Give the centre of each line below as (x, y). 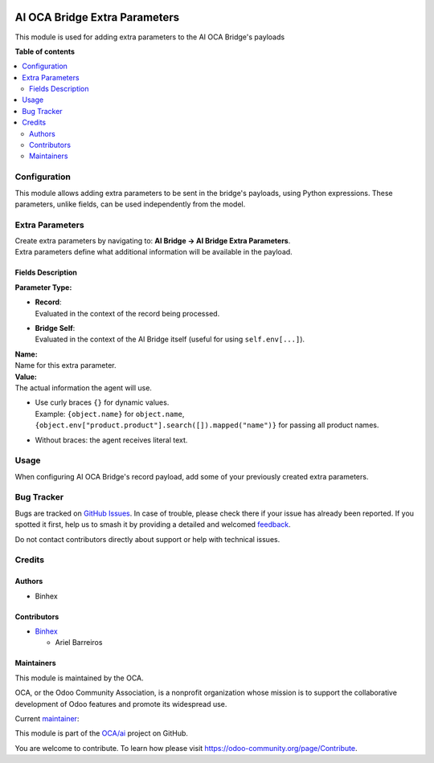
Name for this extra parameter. (66, 365)
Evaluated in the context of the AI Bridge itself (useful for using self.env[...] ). (170, 339)
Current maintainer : (47, 718)
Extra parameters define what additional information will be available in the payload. (154, 252)
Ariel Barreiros (79, 643)
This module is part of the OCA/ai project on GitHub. (102, 733)
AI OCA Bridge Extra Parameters (97, 17)
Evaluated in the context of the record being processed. (127, 313)
